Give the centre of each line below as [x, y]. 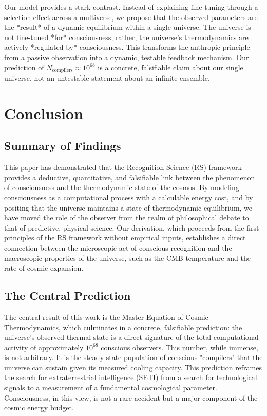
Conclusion [44, 113]
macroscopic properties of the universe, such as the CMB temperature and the [127, 258]
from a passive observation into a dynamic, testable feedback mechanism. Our [127, 57]
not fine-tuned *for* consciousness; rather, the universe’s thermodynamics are [126, 37]
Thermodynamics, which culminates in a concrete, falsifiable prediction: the [123, 327]
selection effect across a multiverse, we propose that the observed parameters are [131, 17]
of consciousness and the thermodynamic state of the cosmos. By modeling [122, 187]
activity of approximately [44, 347]
